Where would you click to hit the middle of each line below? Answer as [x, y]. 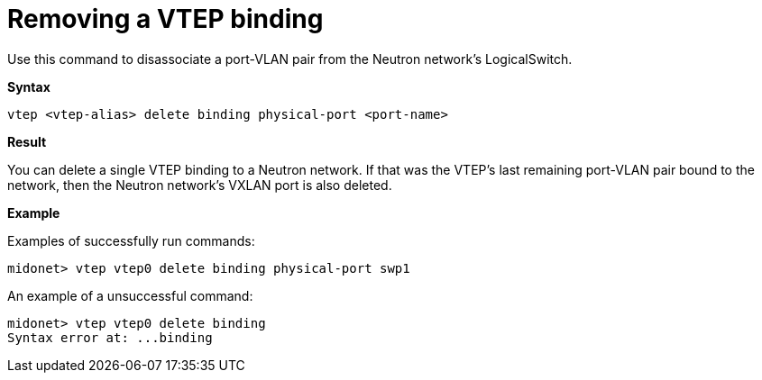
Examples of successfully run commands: [131, 240]
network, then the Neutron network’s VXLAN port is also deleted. [200, 185]
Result [27, 141]
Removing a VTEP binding [165, 19]
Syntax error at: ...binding [110, 337]
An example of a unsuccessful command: [130, 295]
